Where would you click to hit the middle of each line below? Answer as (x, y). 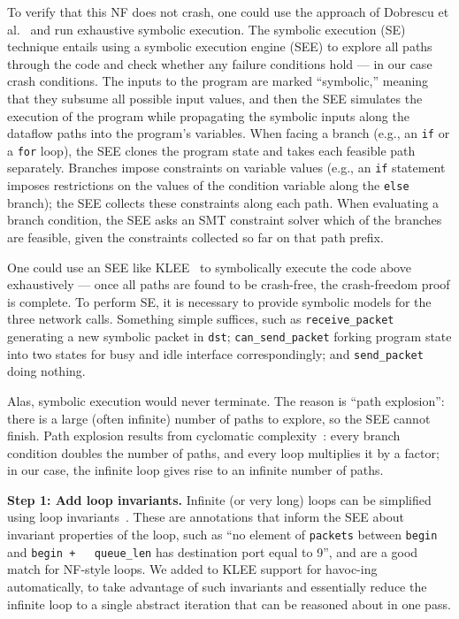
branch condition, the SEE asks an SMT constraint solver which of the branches (225, 220)
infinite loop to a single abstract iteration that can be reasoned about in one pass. (229, 604)
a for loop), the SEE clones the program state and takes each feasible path (211, 150)
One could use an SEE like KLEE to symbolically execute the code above (209, 267)
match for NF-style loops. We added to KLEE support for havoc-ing (192, 569)
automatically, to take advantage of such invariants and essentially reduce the (217, 586)
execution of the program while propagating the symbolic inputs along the (208, 115)
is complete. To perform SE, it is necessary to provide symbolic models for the (219, 301)
